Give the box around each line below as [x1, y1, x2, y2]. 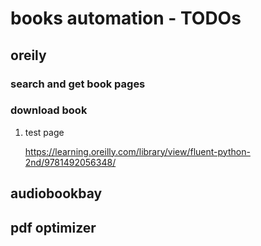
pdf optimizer [10, 219, 97, 236]
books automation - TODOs [10, 7, 242, 30]
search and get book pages [10, 77, 146, 91]
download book [10, 103, 88, 117]
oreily [10, 47, 47, 64]
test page [24, 126, 65, 138]
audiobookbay [10, 185, 103, 202]
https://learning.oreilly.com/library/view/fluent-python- [24, 145, 251, 157]
